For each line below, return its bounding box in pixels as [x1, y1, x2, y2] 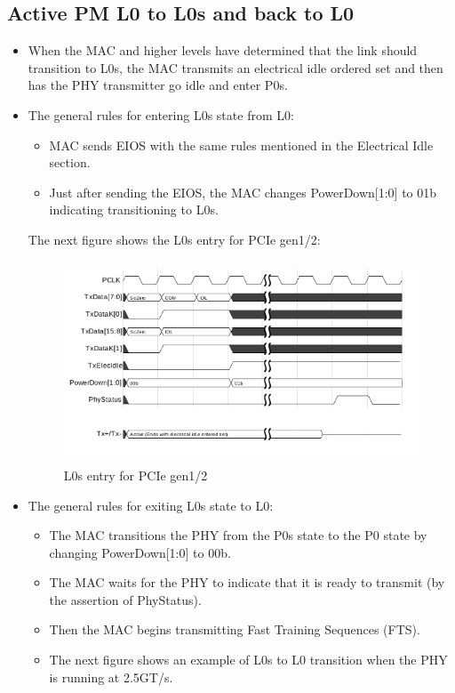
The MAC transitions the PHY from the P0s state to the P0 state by [49, 526, 427, 544]
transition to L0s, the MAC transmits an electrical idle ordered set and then [28, 58, 443, 77]
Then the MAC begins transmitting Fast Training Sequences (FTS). [49, 620, 420, 639]
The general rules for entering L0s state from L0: [28, 105, 294, 124]
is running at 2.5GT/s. [49, 667, 173, 686]
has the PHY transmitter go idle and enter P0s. [28, 76, 288, 94]
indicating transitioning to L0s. [49, 200, 219, 219]
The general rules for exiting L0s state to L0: [28, 496, 274, 514]
